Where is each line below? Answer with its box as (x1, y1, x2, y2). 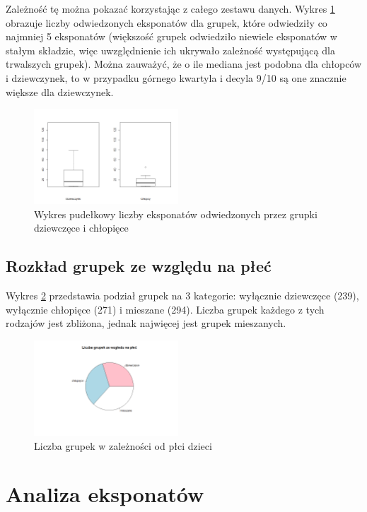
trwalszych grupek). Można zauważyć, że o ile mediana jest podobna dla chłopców (6, 56, 362, 71)
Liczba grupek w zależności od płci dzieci (34, 438, 212, 453)
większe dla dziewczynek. (6, 84, 114, 99)
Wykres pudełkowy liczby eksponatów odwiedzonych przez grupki (34, 206, 318, 221)
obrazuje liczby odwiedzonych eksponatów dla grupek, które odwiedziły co (6, 15, 327, 30)
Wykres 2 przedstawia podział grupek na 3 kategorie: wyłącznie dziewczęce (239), (6, 288, 359, 303)
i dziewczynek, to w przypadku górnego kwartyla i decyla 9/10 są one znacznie (6, 70, 346, 85)
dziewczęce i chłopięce (34, 220, 129, 235)
